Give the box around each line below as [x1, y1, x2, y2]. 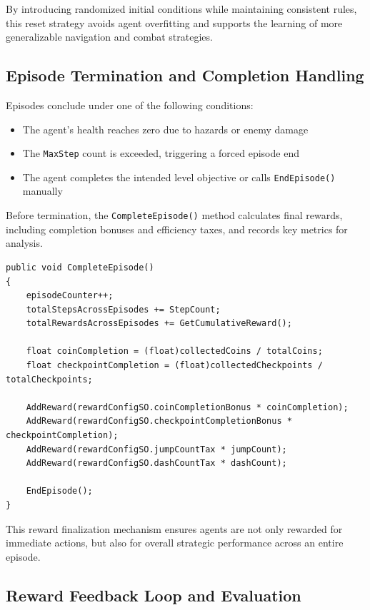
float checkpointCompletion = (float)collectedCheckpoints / [26, 360, 323, 371]
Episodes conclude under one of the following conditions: [6, 97, 254, 112]
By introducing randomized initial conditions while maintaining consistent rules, [6, 1, 357, 16]
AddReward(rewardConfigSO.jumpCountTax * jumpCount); [26, 444, 287, 454]
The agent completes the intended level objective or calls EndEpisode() [22, 169, 336, 184]
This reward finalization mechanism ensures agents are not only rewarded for [6, 521, 343, 536]
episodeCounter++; [26, 290, 114, 301]
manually [22, 183, 63, 198]
